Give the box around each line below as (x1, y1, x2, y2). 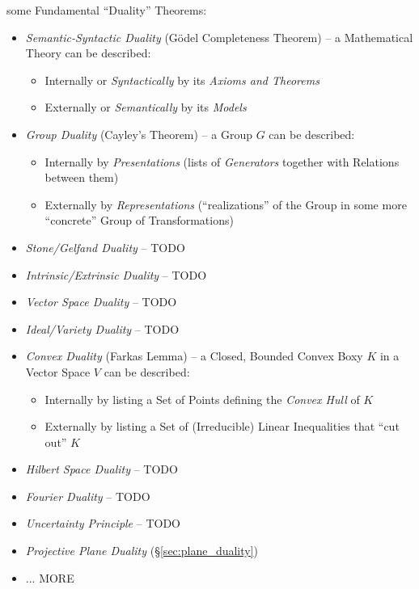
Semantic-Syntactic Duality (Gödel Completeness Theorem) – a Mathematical (25, 28, 413, 45)
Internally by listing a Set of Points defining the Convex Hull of (44, 390, 360, 407)
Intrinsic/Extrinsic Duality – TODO (25, 266, 207, 283)
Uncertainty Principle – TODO (25, 515, 180, 532)
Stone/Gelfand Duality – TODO (25, 238, 185, 255)
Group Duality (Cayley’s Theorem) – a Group (25, 125, 252, 142)
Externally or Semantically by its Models (44, 99, 247, 116)
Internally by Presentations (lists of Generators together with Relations (44, 153, 400, 170)
